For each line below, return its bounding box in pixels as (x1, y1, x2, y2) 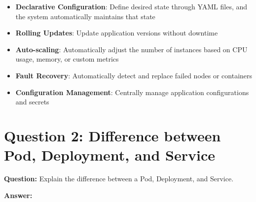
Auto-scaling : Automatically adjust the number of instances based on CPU (15, 44, 248, 54)
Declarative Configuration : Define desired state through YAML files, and (15, 1, 248, 11)
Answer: (4, 190, 33, 200)
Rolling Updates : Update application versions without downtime (15, 28, 218, 38)
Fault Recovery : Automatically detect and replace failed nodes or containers (15, 70, 253, 80)
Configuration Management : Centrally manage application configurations (15, 87, 249, 97)
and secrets (15, 97, 49, 107)
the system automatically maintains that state (15, 11, 155, 21)
